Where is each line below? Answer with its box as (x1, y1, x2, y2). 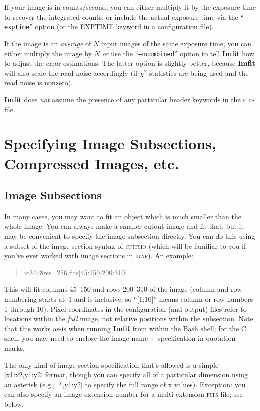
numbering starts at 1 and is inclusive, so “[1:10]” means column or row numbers (4, 294, 253, 304)
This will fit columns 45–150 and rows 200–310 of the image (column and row (4, 284, 242, 294)
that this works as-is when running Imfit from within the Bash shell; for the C (4, 323, 246, 333)
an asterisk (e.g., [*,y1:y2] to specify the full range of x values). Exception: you (4, 379, 246, 389)
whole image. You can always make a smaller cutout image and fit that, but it (4, 221, 244, 231)
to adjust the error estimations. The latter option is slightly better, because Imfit (4, 58, 255, 68)
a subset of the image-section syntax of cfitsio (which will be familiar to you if (4, 240, 246, 251)
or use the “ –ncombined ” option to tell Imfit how (102, 48, 254, 58)
